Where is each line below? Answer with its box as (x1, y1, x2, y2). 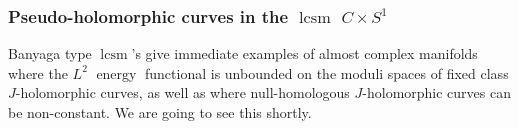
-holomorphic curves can (362, 82, 512, 103)
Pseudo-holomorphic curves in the (8, 3, 289, 28)
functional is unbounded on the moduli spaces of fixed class (145, 62, 509, 83)
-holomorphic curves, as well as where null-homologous (15, 82, 350, 103)
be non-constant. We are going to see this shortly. (8, 102, 312, 122)
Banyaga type (8, 43, 92, 64)
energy (96, 67, 137, 82)
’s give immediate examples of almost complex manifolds (131, 43, 478, 64)
